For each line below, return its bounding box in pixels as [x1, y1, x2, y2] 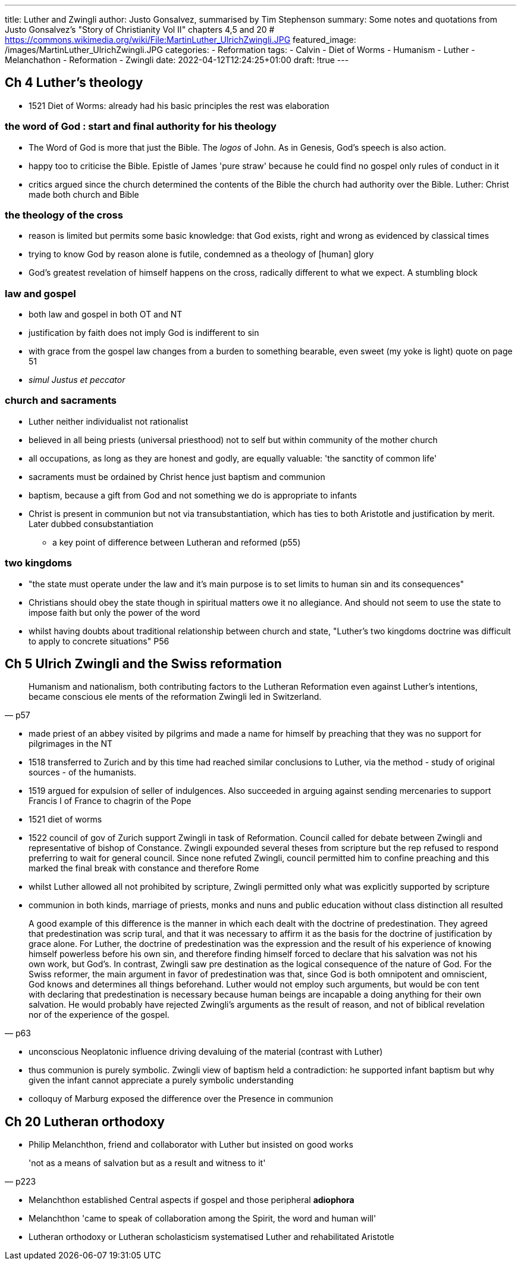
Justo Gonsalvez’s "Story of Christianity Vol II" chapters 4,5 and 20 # [5, 24, 275, 35]
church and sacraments [5, 394, 117, 407]
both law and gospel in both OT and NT [29, 309, 183, 320]
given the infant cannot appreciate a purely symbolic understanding [29, 1075, 294, 1086]
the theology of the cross [5, 208, 123, 221]
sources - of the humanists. [29, 767, 137, 778]
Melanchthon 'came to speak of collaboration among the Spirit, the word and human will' [29, 1213, 376, 1224]
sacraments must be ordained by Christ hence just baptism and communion [29, 471, 325, 482]
